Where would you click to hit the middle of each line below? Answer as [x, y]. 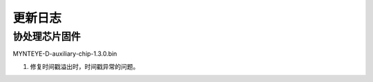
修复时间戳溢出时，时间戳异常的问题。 [85, 66]
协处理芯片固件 [47, 37]
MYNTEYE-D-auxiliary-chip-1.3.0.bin [65, 54]
